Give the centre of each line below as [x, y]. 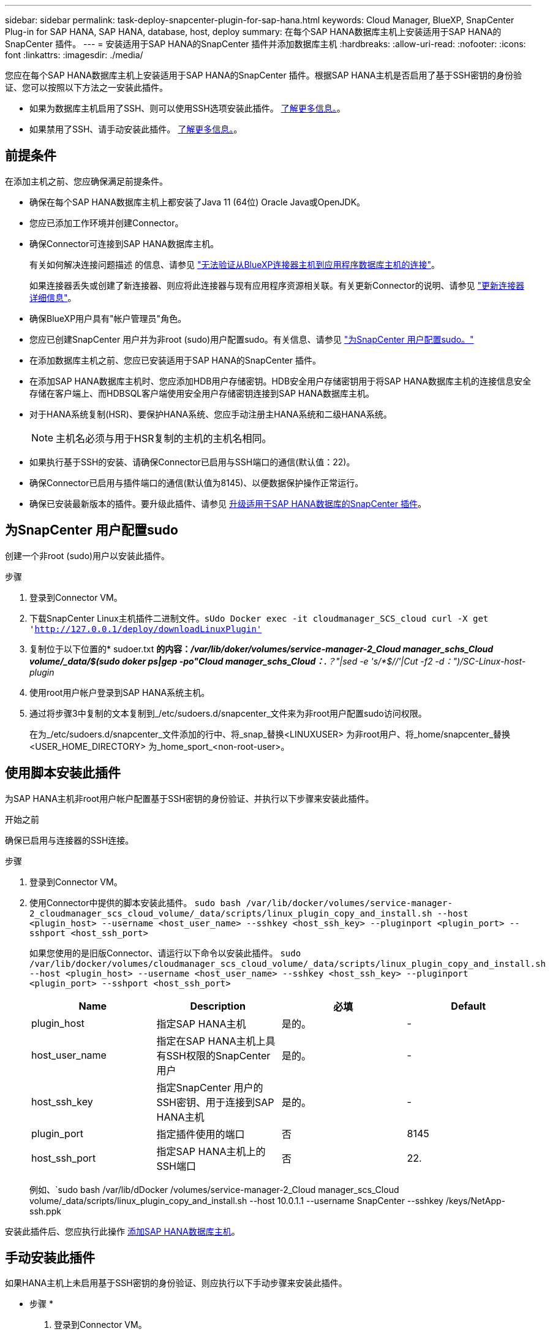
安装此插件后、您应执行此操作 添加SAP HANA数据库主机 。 [122, 1231]
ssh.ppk [45, 1211]
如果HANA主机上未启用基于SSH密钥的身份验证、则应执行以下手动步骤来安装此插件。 [176, 1283]
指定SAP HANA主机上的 [211, 1151]
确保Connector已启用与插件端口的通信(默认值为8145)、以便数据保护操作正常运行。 [197, 482]
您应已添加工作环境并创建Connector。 [107, 223]
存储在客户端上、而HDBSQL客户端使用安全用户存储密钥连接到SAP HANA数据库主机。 [202, 393]
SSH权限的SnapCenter [218, 1055]
